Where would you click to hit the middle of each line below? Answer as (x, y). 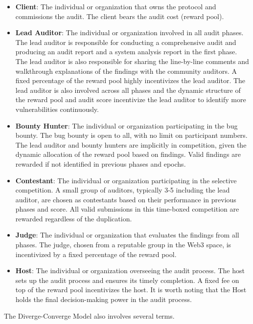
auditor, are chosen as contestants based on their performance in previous (126, 199)
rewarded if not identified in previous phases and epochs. (101, 163)
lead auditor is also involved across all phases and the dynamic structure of (128, 90)
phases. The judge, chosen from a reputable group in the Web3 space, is (123, 245)
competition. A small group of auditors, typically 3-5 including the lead (123, 190)
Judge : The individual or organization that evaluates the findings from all (127, 235)
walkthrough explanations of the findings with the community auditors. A (126, 71)
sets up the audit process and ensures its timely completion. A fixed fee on (127, 280)
